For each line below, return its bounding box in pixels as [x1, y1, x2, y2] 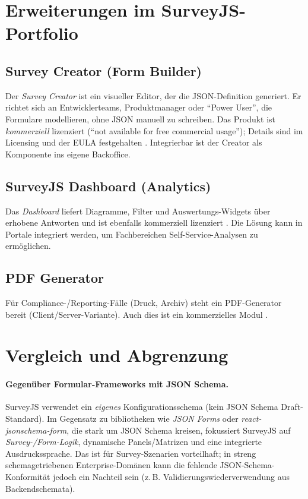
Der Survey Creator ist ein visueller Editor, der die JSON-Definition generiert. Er [5, 89, 301, 102]
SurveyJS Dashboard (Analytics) [5, 176, 211, 195]
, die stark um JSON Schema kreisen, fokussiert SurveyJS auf [66, 424, 291, 436]
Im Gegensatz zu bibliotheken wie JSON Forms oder [47, 412, 239, 425]
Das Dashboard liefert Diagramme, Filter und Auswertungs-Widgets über [5, 204, 271, 217]
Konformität [5, 470, 50, 483]
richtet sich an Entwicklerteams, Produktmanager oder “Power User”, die [5, 101, 272, 113]
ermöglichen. [5, 239, 51, 252]
